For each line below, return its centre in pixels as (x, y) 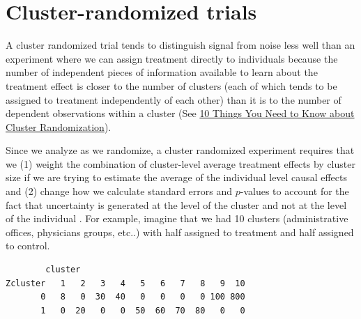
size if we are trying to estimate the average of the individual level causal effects (176, 177)
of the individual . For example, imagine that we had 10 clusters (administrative (177, 218)
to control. (28, 246)
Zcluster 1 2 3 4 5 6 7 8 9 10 (125, 283)
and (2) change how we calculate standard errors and (119, 191)
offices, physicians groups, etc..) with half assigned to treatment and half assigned (180, 232)
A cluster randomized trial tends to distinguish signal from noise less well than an (180, 45)
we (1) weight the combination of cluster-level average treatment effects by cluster (180, 163)
